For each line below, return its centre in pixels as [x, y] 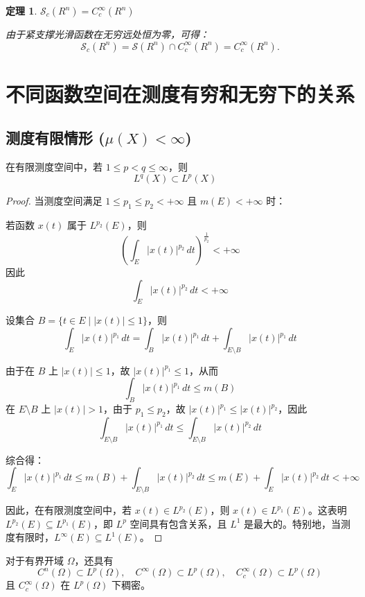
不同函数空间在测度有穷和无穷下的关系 [180, 93]
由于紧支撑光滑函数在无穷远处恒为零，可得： [107, 34]
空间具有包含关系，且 [178, 523]
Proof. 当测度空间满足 [54, 201]
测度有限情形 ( [55, 138]
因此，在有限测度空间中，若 [69, 510]
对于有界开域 [35, 560]
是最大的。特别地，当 [293, 523]
